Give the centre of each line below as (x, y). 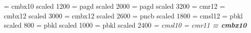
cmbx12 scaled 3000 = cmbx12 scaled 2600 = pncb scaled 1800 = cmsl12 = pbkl (123, 15)
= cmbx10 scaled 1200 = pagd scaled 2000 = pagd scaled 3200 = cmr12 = (115, 6)
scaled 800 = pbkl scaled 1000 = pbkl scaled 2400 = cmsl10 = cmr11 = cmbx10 (125, 25)
